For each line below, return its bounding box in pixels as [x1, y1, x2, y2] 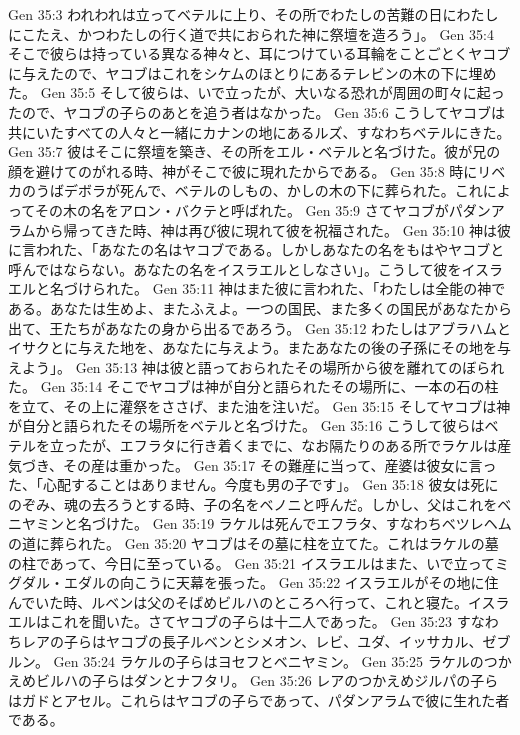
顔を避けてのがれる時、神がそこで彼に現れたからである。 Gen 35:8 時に [8, 160, 478, 181]
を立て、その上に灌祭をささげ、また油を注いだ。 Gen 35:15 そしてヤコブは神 [8, 395, 511, 416]
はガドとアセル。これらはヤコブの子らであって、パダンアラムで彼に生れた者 [8, 689, 510, 710]
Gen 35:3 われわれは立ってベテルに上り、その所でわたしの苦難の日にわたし [8, 4, 499, 24]
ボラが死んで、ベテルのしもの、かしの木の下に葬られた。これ [77, 180, 483, 201]
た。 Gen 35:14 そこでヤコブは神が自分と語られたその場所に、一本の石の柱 [8, 376, 499, 397]
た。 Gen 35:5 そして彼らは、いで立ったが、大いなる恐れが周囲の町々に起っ [8, 82, 505, 103]
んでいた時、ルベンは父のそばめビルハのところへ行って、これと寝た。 [8, 591, 468, 612]
